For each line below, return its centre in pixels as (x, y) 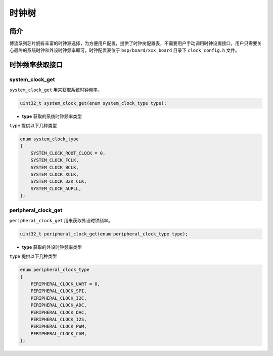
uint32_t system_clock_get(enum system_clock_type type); (93, 103)
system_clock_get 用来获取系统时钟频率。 (56, 90)
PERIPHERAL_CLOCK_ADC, (59, 305)
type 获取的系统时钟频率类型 (52, 116)
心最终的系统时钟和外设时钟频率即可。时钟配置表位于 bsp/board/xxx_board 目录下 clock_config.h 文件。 (124, 50)
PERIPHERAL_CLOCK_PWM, (59, 326)
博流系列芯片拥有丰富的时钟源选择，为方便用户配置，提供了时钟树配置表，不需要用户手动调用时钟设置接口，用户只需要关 (135, 44)
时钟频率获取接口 (36, 65)
